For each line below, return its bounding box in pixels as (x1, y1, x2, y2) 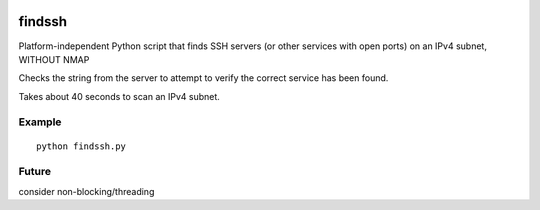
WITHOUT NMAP (18, 53, 90, 65)
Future (18, 165, 52, 179)
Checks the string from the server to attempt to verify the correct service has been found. (18, 72, 389, 84)
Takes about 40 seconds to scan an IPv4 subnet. (18, 90, 220, 102)
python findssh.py (36, 140, 127, 152)
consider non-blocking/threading (18, 185, 155, 197)
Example (18, 115, 62, 129)
